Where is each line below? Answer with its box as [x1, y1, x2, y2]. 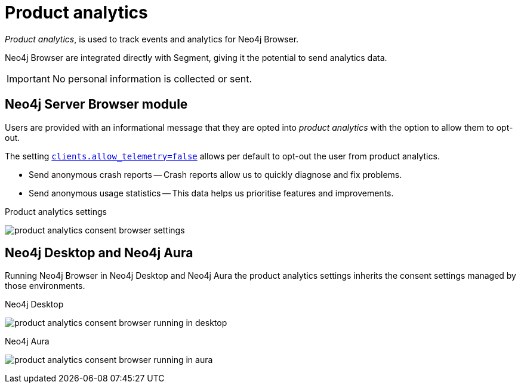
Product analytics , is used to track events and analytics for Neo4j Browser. [5, 33, 299, 44]
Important [7, 72, 50, 85]
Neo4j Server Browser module [5, 97, 188, 112]
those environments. [5, 281, 85, 291]
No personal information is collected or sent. [52, 72, 252, 85]
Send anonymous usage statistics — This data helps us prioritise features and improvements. [29, 187, 394, 198]
